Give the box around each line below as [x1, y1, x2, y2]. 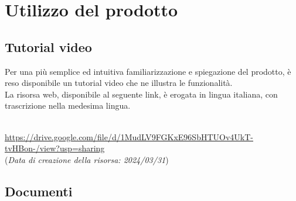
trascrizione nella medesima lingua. [5, 99, 131, 112]
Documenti [5, 182, 73, 200]
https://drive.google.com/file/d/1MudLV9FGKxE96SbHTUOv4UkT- [5, 130, 253, 143]
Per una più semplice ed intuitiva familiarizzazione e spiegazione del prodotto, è [5, 65, 291, 77]
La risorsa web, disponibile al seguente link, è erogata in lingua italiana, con [5, 88, 278, 100]
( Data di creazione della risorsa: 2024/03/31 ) [5, 153, 169, 165]
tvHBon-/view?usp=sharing [5, 142, 105, 154]
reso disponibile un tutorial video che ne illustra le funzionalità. [5, 77, 233, 89]
